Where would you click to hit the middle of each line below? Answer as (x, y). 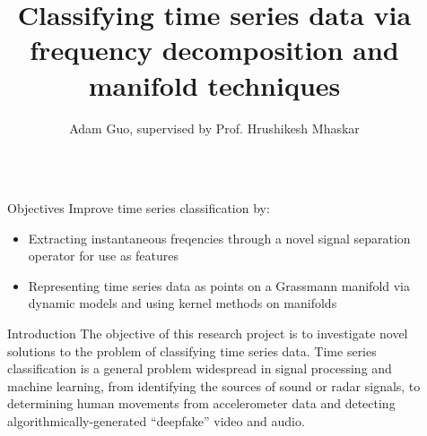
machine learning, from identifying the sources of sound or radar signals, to (214, 385)
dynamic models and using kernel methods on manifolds (183, 303)
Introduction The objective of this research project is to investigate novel (208, 333)
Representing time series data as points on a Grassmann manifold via (219, 285)
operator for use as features (104, 256)
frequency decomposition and (214, 50)
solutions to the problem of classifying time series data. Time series (192, 351)
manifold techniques (214, 85)
